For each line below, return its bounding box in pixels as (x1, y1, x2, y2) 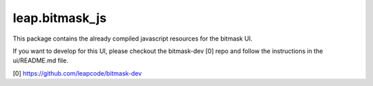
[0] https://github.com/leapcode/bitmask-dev (12, 69, 142, 77)
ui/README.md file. (12, 56, 68, 65)
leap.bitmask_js (12, 10, 107, 25)
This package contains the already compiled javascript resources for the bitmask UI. (12, 34, 253, 43)
